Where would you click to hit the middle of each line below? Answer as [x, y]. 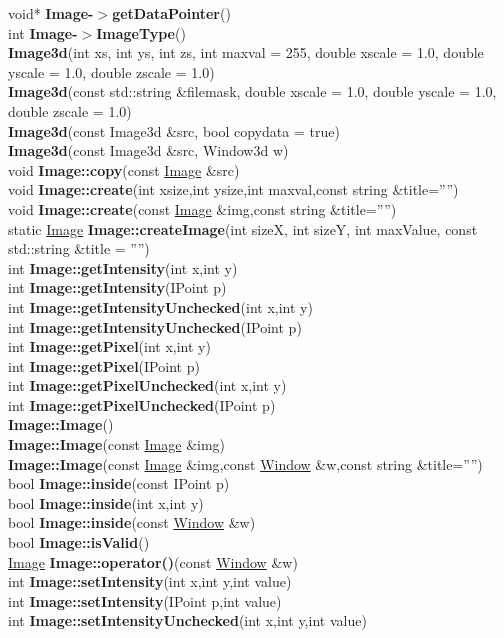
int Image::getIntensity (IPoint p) [117, 287]
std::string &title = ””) [79, 248]
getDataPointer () [171, 13]
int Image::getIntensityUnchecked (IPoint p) [155, 326]
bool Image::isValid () [79, 542]
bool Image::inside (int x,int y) [106, 502]
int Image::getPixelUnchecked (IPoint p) [142, 404]
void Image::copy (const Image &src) [124, 169]
